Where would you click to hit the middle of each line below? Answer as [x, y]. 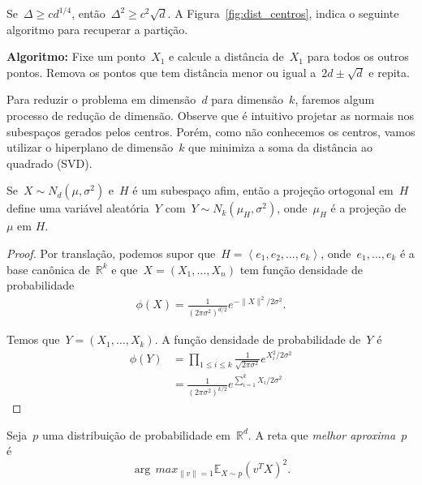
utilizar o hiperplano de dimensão [90, 147]
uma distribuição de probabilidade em [136, 434]
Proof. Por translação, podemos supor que [111, 253]
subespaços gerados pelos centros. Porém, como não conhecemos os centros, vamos [211, 131]
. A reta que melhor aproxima [322, 434]
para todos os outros [358, 56]
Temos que [33, 339]
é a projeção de [368, 208]
